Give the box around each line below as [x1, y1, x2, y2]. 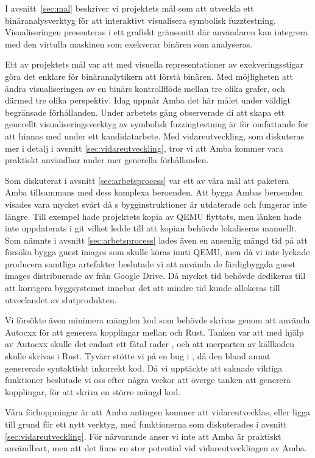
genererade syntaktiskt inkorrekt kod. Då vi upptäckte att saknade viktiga [5, 361, 283, 374]
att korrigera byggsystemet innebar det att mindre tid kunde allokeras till [5, 281, 280, 294]
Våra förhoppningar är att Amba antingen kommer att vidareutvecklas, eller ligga [5, 406, 310, 418]
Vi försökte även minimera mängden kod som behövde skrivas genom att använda [5, 314, 310, 326]
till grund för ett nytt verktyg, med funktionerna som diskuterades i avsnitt [5, 418, 287, 430]
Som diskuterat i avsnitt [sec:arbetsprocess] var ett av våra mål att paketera [5, 174, 289, 186]
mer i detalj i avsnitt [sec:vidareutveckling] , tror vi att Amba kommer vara [5, 141, 283, 154]
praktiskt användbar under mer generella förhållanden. [5, 153, 209, 166]
